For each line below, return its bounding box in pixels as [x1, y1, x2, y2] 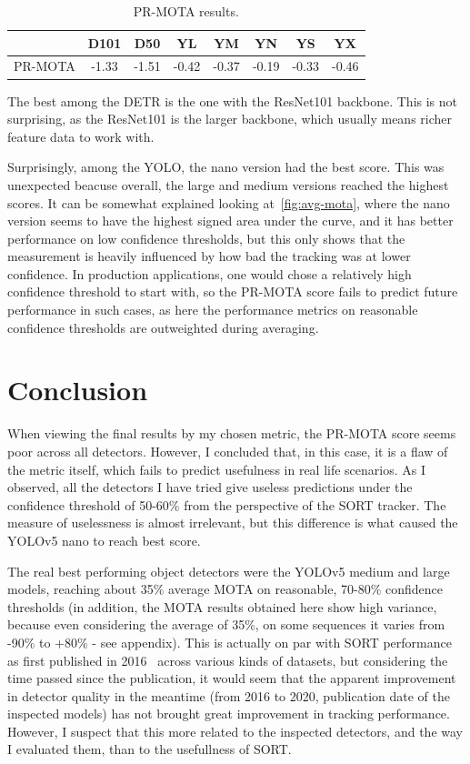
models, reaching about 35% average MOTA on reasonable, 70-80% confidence [7, 579, 443, 598]
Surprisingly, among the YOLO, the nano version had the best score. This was [7, 157, 445, 176]
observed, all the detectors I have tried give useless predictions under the [7, 477, 413, 497]
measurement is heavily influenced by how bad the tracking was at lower [7, 246, 411, 266]
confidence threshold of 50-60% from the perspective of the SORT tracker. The [7, 495, 446, 514]
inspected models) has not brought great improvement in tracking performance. [7, 704, 450, 723]
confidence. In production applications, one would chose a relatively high [7, 264, 412, 283]
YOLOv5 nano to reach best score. [7, 530, 201, 549]
